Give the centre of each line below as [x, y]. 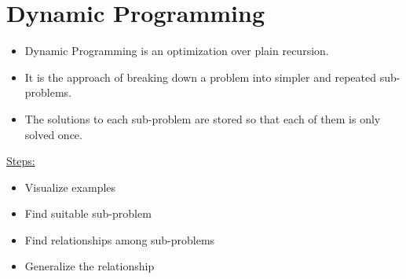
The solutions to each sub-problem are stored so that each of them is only [203, 118]
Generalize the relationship [90, 266]
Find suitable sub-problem [88, 213]
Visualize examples [70, 187]
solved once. [53, 134]
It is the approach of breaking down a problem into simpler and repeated [200, 77]
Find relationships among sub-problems [120, 239]
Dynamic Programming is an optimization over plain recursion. [177, 51]
